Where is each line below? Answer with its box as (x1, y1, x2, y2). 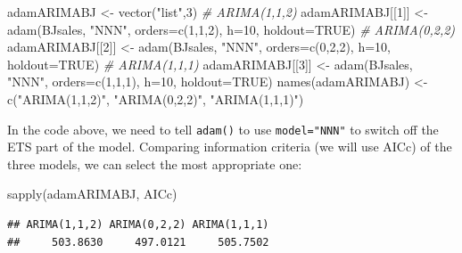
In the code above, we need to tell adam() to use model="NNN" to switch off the (7, 119, 439, 138)
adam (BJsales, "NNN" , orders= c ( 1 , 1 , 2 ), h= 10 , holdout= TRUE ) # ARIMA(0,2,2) (7, 20, 456, 38)
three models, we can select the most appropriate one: (7, 154, 302, 173)
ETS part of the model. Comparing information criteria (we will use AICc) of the (7, 137, 452, 156)
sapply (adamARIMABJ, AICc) (7, 184, 177, 203)
